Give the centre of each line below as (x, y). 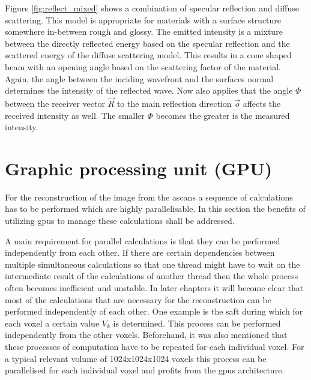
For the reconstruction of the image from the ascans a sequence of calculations (149, 197)
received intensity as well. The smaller (75, 115)
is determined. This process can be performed (197, 323)
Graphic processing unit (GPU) (139, 168)
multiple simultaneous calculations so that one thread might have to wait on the (152, 264)
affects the (262, 103)
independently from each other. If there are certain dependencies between (140, 252)
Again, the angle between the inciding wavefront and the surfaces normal (139, 78)
